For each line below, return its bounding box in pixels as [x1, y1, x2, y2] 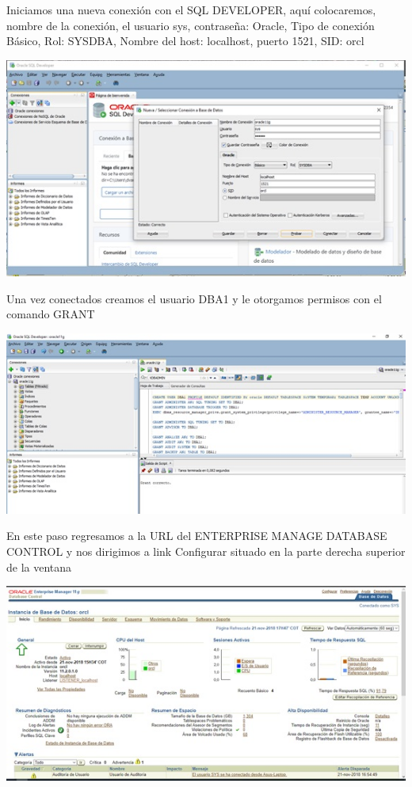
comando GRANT [6, 306, 95, 322]
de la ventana [6, 558, 72, 575]
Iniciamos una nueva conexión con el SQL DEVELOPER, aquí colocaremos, [6, 2, 376, 17]
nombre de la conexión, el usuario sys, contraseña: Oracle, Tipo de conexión [6, 17, 375, 33]
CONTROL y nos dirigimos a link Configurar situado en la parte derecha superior [6, 543, 406, 560]
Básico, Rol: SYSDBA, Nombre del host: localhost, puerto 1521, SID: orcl [6, 32, 364, 49]
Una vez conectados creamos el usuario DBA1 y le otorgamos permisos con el [6, 290, 382, 306]
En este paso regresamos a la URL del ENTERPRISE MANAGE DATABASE [6, 527, 387, 544]
